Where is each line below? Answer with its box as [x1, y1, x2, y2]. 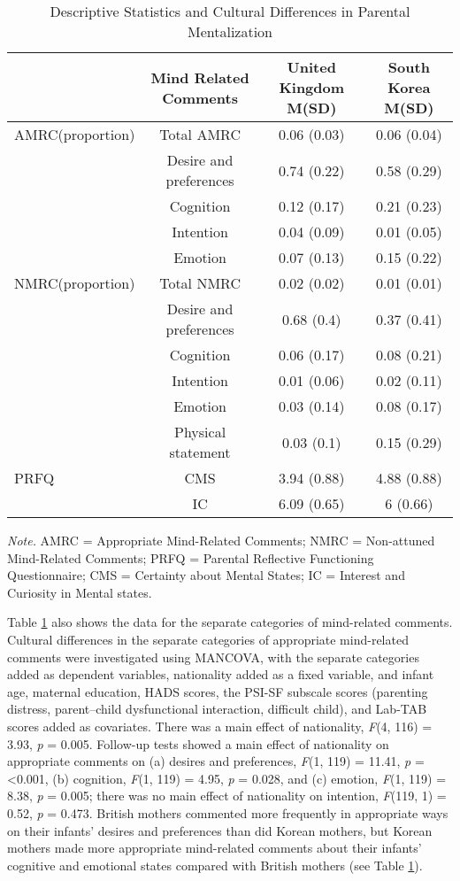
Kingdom [279, 77, 345, 97]
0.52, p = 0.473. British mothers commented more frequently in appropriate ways [7, 803, 448, 822]
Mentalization [187, 21, 273, 42]
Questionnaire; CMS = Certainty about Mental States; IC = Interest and [7, 566, 405, 584]
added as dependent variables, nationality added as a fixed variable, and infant [7, 665, 434, 684]
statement [169, 442, 231, 462]
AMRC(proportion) [14, 124, 135, 144]
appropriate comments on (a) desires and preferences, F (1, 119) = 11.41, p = [7, 752, 425, 770]
